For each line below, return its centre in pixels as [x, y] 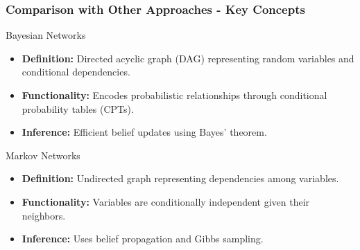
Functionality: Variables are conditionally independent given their [166, 201]
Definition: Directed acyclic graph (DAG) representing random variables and [188, 58]
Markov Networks [43, 155]
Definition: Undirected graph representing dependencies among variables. [180, 178]
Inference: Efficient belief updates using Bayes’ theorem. [144, 132]
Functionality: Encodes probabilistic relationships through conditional [174, 95]
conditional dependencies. [76, 72]
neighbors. [44, 215]
